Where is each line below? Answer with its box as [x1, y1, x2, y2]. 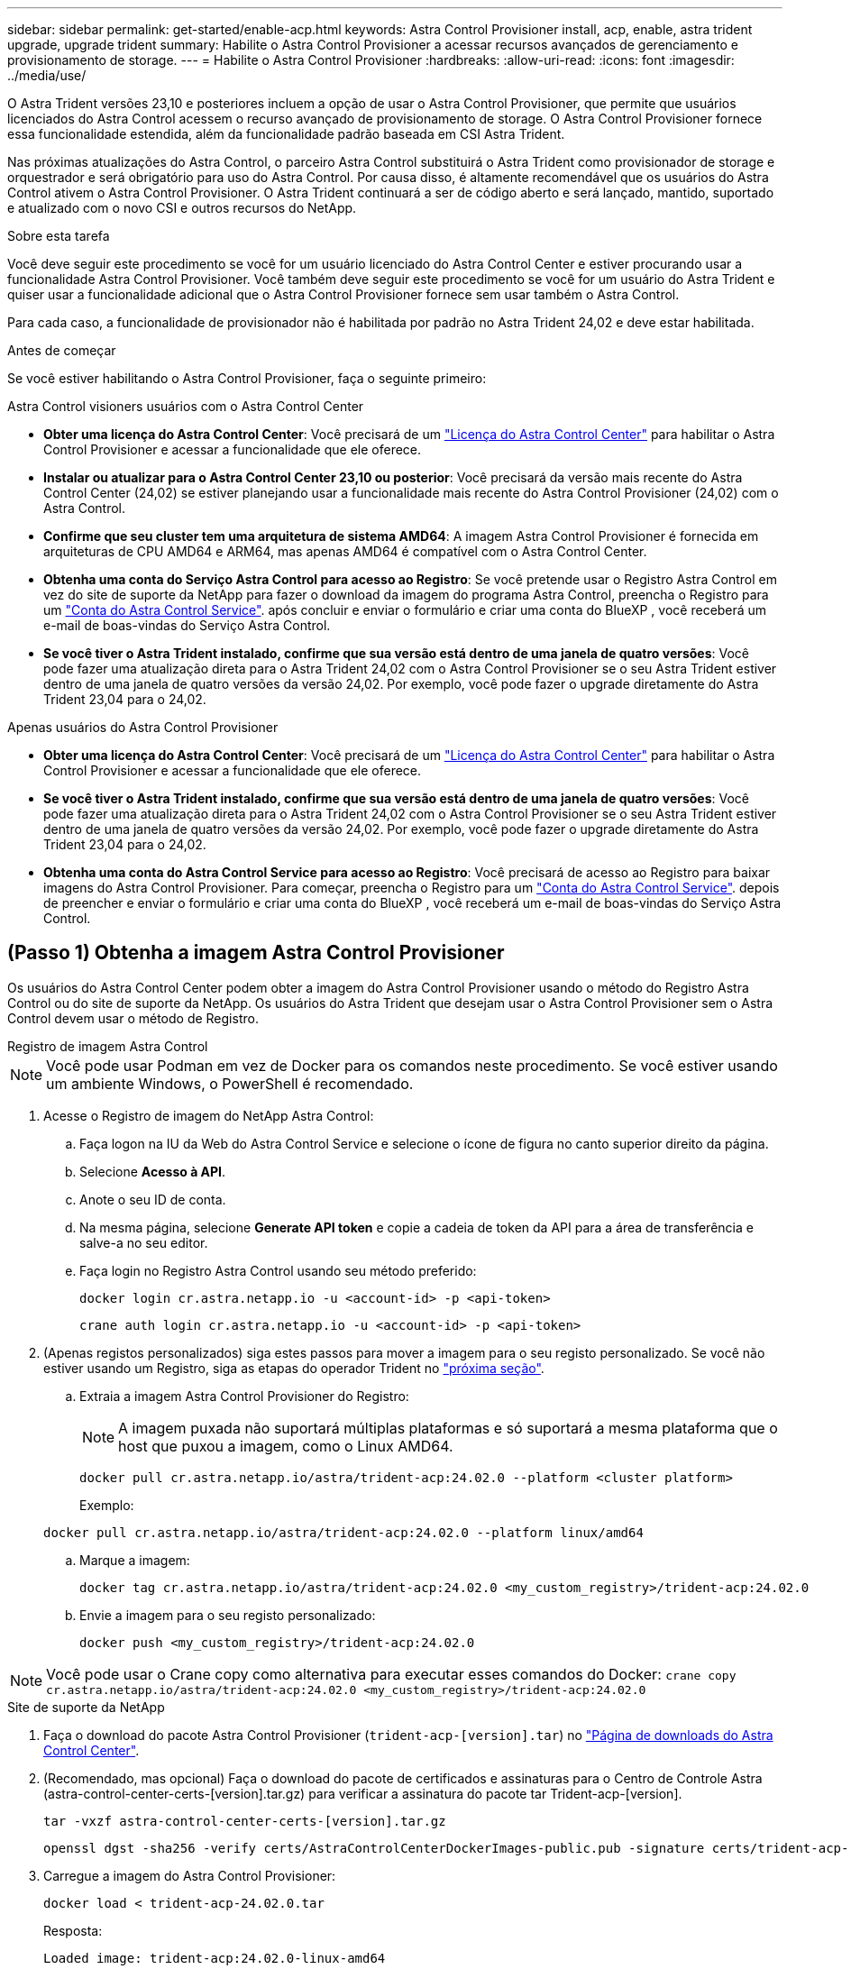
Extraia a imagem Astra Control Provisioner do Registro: [79, 1387, 409, 1404]
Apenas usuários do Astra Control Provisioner [7, 719, 279, 735]
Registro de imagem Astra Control [7, 1038, 208, 1054]
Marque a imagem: [79, 1552, 190, 1568]
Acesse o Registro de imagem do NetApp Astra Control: [43, 1107, 374, 1123]
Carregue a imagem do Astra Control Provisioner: [43, 1867, 336, 1883]
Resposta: [43, 1922, 103, 1938]
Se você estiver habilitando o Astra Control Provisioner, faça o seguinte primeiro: [7, 371, 487, 386]
